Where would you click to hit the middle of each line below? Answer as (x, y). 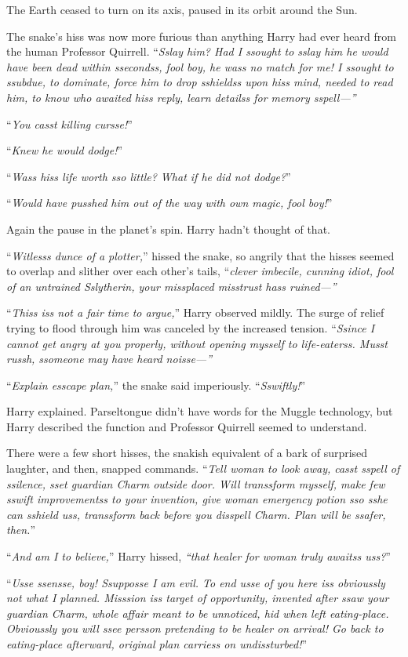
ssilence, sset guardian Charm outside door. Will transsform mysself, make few (196, 483)
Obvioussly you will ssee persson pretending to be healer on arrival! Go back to (195, 628)
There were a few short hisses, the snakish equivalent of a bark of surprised (187, 453)
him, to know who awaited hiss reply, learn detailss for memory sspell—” (181, 97)
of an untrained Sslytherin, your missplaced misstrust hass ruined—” (171, 286)
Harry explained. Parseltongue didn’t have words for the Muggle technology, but (200, 411)
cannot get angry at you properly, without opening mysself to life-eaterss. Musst (197, 343)
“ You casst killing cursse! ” (69, 123)
